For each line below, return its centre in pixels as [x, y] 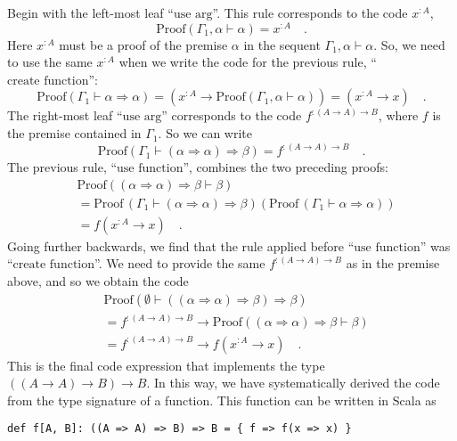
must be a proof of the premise [143, 44]
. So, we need [409, 44]
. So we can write [205, 133]
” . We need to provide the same [180, 263]
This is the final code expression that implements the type [166, 365]
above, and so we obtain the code [98, 280]
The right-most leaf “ [65, 115]
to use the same [50, 62]
